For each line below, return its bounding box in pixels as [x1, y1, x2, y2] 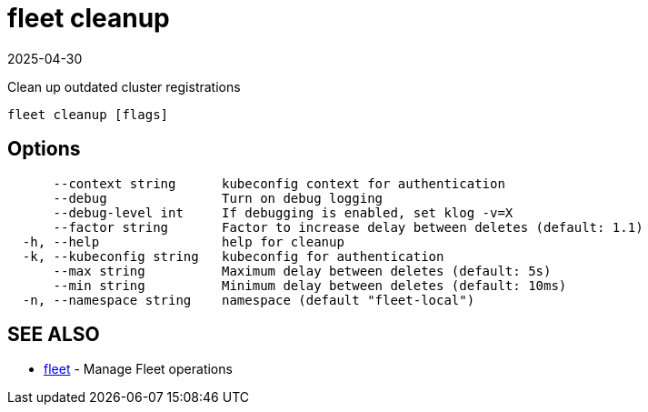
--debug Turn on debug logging [53, 190, 384, 206]
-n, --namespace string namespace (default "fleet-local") [22, 292, 475, 307]
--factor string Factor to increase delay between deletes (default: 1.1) [53, 219, 643, 235]
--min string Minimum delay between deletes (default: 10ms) [53, 277, 567, 293]
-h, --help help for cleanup [22, 234, 344, 249]
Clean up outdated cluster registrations [7, 78, 241, 95]
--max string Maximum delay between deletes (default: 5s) [53, 263, 552, 278]
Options [7, 137, 81, 161]
